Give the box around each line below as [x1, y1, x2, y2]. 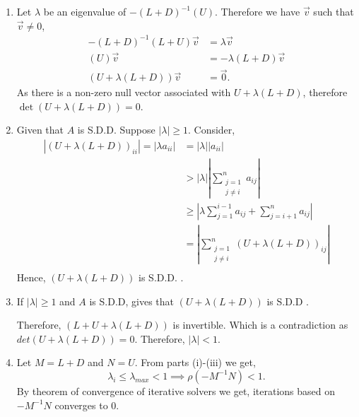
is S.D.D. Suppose [77, 122, 155, 137]
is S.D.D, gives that [89, 293, 175, 308]
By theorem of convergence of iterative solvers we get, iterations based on [16, 383, 335, 398]
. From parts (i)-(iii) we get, [134, 355, 256, 370]
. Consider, [187, 122, 235, 137]
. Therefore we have [215, 4, 300, 18]
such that [313, 4, 354, 18]
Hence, [16, 270, 46, 284]
